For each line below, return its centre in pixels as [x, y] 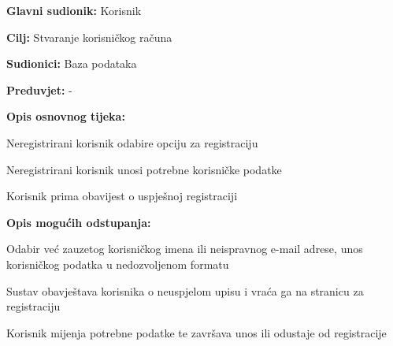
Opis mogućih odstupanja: [79, 222]
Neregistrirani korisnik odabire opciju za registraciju [132, 142]
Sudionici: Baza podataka [72, 63]
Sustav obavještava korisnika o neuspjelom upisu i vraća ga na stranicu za [185, 290]
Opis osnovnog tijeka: [66, 116]
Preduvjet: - [39, 89]
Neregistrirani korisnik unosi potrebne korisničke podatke [144, 169]
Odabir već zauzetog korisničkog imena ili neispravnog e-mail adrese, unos [185, 249]
